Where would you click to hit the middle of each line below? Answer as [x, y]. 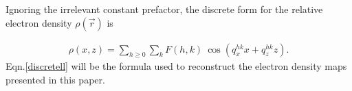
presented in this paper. [55, 80]
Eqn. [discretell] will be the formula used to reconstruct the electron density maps [176, 66]
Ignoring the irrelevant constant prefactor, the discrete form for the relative [164, 9]
